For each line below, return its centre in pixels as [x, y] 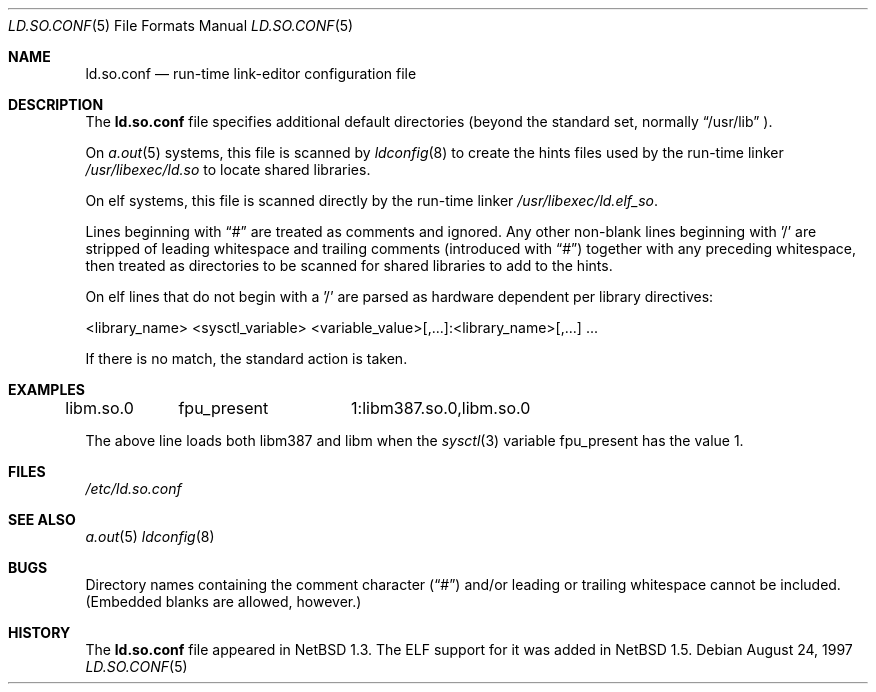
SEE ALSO [42, 519]
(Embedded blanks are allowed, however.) [223, 601]
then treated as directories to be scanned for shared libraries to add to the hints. [349, 265]
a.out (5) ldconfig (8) [150, 536]
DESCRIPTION [56, 104]
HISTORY [39, 632]
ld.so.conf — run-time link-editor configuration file [251, 73]
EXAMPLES [46, 389]
